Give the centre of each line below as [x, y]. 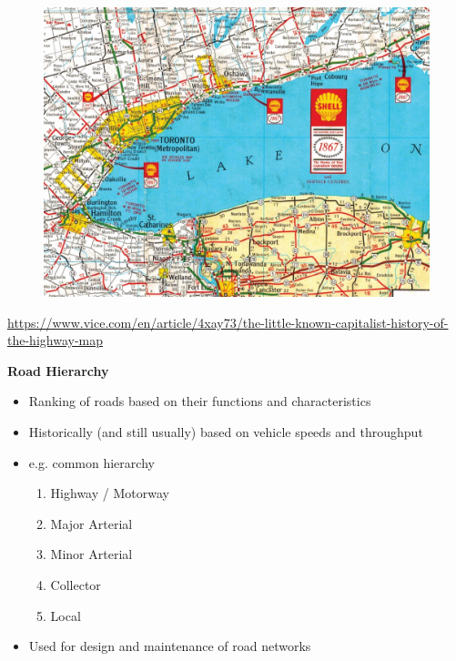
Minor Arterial [91, 554]
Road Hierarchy [58, 370]
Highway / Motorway [110, 493]
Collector [76, 584]
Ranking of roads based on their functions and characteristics [200, 401]
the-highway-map [55, 340]
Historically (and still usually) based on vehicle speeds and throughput [226, 431]
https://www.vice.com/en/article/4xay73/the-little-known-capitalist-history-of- [228, 322]
